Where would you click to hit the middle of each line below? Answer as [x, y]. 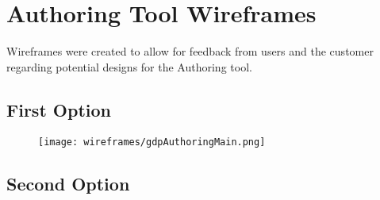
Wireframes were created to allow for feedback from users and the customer [190, 51]
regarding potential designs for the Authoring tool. [129, 66]
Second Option [68, 183]
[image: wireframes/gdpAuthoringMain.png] [152, 142]
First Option [59, 109]
